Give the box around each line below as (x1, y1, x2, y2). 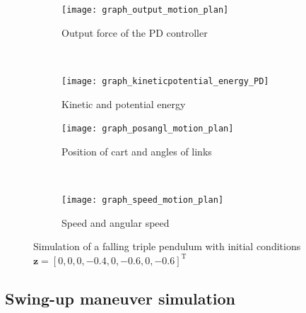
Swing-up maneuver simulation (5, 287, 236, 309)
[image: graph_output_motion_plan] (61, 5, 229, 15)
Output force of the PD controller (61, 25, 208, 40)
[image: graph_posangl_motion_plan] (61, 124, 234, 134)
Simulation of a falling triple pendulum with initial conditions (33, 239, 301, 254)
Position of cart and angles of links (61, 143, 212, 158)
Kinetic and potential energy (61, 96, 186, 111)
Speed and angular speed (61, 215, 170, 230)
